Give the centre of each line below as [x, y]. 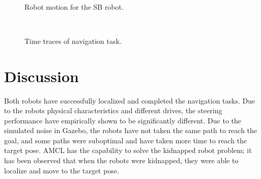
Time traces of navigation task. [73, 41]
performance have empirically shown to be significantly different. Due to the [123, 120]
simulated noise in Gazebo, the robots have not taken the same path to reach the [131, 130]
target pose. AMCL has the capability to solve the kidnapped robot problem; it [128, 150]
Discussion [41, 76]
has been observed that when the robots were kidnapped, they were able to [121, 160]
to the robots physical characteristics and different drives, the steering [113, 110]
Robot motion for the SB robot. [74, 6]
